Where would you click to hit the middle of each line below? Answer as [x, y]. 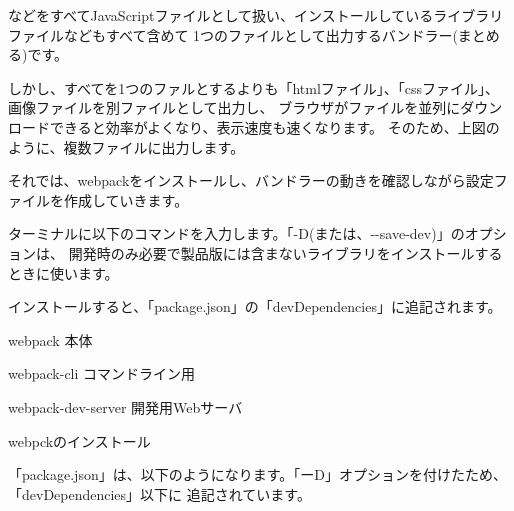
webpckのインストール [79, 440]
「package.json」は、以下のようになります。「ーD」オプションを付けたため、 [257, 474]
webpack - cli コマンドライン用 [102, 373]
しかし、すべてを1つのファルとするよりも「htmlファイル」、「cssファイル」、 [254, 87]
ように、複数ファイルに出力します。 [126, 146]
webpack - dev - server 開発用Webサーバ [125, 406]
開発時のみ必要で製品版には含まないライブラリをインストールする [285, 252]
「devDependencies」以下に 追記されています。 [159, 493]
